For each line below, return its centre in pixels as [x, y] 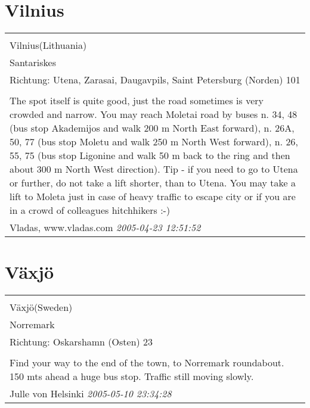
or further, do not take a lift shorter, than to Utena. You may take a [153, 183]
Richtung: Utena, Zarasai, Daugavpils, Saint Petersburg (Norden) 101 [155, 80]
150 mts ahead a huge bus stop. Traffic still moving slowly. [132, 376]
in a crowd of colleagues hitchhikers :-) [90, 210]
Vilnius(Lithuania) [48, 45]
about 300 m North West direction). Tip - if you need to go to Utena [154, 169]
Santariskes [33, 63]
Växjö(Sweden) [41, 307]
